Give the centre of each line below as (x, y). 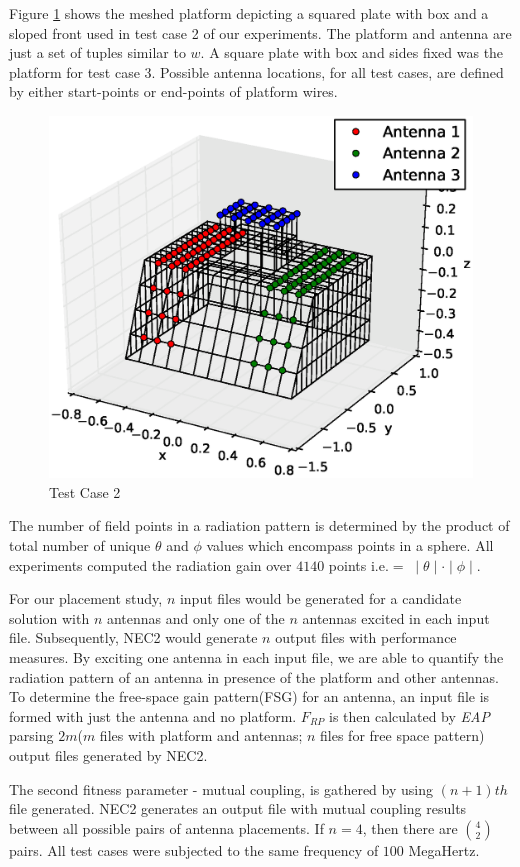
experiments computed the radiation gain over (150, 564)
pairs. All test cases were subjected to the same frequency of (194, 849)
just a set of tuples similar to (97, 52)
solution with (49, 617)
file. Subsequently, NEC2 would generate (133, 637)
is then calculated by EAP (409, 715)
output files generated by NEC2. (108, 754)
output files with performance (366, 637)
